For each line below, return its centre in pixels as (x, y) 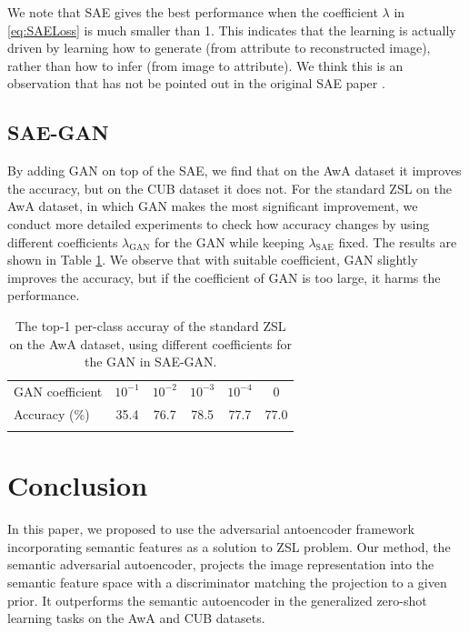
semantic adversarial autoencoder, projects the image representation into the (221, 564)
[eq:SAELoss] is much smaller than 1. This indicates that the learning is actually (232, 30)
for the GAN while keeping (230, 241)
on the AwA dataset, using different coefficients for (151, 343)
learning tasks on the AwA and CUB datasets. (136, 618)
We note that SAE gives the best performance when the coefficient (193, 12)
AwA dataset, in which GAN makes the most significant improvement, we (213, 206)
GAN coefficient (58, 391)
